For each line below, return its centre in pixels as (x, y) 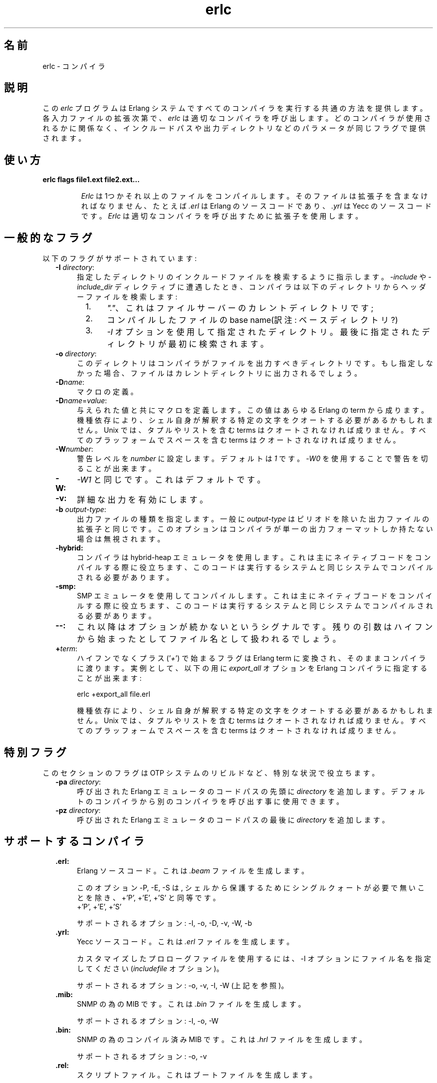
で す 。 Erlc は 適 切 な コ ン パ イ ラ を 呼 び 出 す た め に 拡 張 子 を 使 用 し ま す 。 (222, 216)
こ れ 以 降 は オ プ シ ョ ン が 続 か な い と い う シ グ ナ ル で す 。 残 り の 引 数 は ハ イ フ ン (255, 627)
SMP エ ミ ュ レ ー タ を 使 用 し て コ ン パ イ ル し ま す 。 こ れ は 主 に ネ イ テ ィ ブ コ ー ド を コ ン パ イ (255, 596)
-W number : (74, 449)
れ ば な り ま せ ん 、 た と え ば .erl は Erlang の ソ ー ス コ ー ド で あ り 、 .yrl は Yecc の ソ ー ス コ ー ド (256, 206)
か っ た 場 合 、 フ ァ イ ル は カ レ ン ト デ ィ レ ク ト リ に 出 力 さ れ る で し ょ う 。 (219, 373)
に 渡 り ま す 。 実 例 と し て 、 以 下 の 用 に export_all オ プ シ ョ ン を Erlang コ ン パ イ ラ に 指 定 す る (252, 668)
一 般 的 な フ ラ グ (48, 238)
